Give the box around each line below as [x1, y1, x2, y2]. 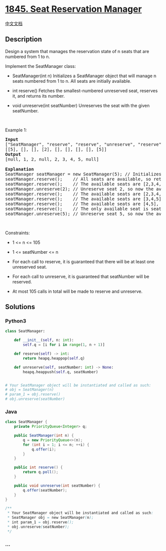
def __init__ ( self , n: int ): [14, 338, 74, 343]
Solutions [5, 303, 36, 311]
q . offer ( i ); [31, 447, 56, 452]
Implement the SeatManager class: [5, 63, 76, 69]
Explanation [5, 166, 34, 172]
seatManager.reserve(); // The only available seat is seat [5, 206, 162, 212]
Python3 [5, 318, 26, 325]
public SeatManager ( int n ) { [14, 433, 74, 438]
